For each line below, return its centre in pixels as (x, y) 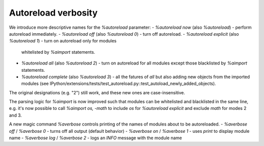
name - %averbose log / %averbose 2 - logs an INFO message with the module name (96, 138)
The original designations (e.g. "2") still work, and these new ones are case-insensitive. (97, 92)
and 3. (15, 115)
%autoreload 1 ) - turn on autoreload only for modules (63, 41)
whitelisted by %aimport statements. (58, 52)
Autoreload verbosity (53, 13)
